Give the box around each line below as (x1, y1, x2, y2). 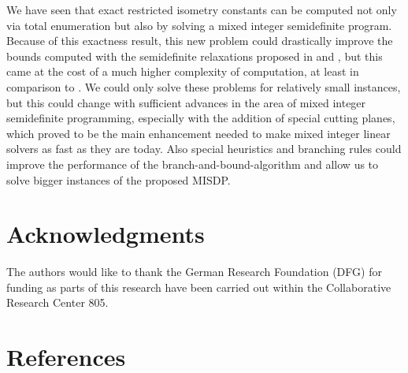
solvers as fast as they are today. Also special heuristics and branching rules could (6, 140, 402, 157)
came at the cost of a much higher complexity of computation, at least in (6, 63, 359, 80)
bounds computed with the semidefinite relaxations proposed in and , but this (6, 47, 383, 64)
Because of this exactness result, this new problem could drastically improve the (6, 32, 393, 49)
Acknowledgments (6, 218, 205, 250)
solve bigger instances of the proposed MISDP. (6, 171, 231, 188)
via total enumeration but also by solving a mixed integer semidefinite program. (6, 17, 392, 33)
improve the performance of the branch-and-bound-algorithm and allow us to (6, 155, 379, 172)
